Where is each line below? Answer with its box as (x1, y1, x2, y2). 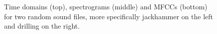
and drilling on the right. (4, 21, 80, 31)
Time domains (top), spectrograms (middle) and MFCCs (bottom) (4, 1, 208, 11)
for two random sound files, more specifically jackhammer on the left (4, 11, 213, 21)
